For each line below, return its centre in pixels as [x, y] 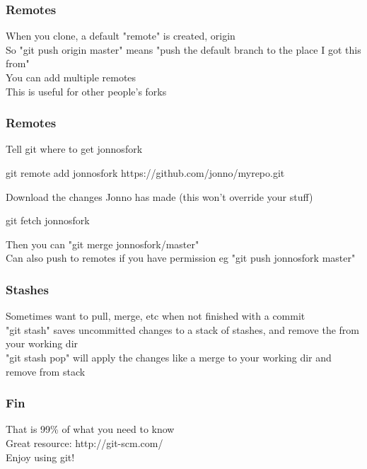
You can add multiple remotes [71, 77]
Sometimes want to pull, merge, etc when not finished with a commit [156, 316]
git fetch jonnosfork [48, 220]
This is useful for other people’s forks [86, 91]
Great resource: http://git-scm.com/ [85, 442]
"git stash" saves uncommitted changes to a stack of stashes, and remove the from [182, 329]
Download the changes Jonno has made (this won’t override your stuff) [159, 196]
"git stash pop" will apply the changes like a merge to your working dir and [169, 357]
